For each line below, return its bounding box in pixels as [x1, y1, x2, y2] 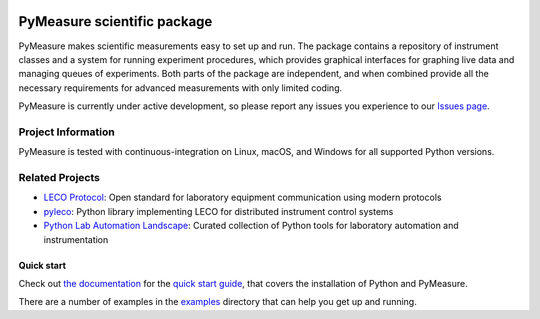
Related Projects [18, 170, 100, 184]
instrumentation [43, 233, 109, 245]
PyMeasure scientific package [18, 13, 213, 30]
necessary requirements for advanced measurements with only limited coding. [18, 81, 343, 94]
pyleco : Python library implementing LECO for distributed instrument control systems [43, 205, 394, 217]
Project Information [18, 125, 115, 139]
